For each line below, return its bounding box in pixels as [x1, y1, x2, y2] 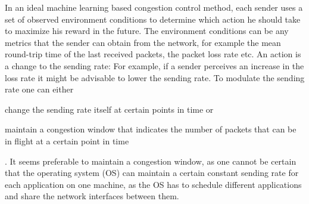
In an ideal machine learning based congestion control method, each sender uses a [5, 1, 303, 13]
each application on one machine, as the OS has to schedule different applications [5, 178, 302, 190]
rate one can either [5, 83, 74, 95]
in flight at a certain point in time [5, 134, 129, 147]
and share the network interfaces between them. [5, 190, 179, 202]
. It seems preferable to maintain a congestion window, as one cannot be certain [5, 154, 296, 167]
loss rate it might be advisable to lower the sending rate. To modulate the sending [5, 71, 305, 84]
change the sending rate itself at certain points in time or [5, 103, 214, 115]
